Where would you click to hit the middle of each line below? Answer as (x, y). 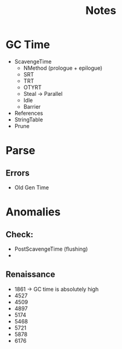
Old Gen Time (32, 187)
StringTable (29, 120)
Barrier (32, 106)
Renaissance (30, 275)
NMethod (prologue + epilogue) (63, 68)
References (29, 113)
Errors (18, 173)
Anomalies (33, 212)
